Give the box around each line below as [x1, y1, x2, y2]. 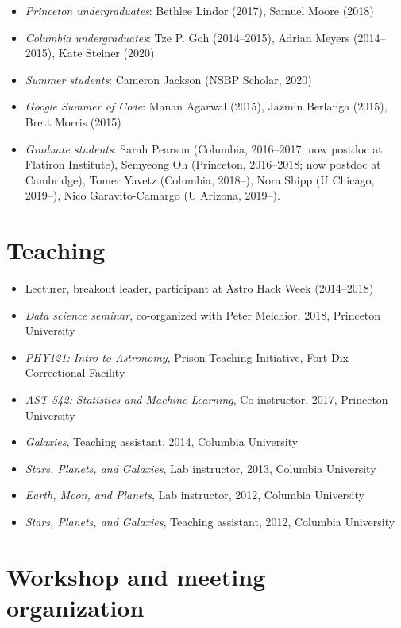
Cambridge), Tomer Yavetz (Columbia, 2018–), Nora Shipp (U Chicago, [25, 171, 375, 188]
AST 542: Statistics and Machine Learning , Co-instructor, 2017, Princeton [25, 391, 388, 408]
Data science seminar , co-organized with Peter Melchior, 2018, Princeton [25, 306, 381, 323]
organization [6, 591, 145, 623]
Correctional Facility [25, 364, 125, 381]
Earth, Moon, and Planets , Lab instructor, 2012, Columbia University [25, 487, 364, 503]
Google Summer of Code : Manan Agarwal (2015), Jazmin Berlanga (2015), [25, 98, 388, 114]
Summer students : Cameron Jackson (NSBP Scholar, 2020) [25, 71, 312, 87]
